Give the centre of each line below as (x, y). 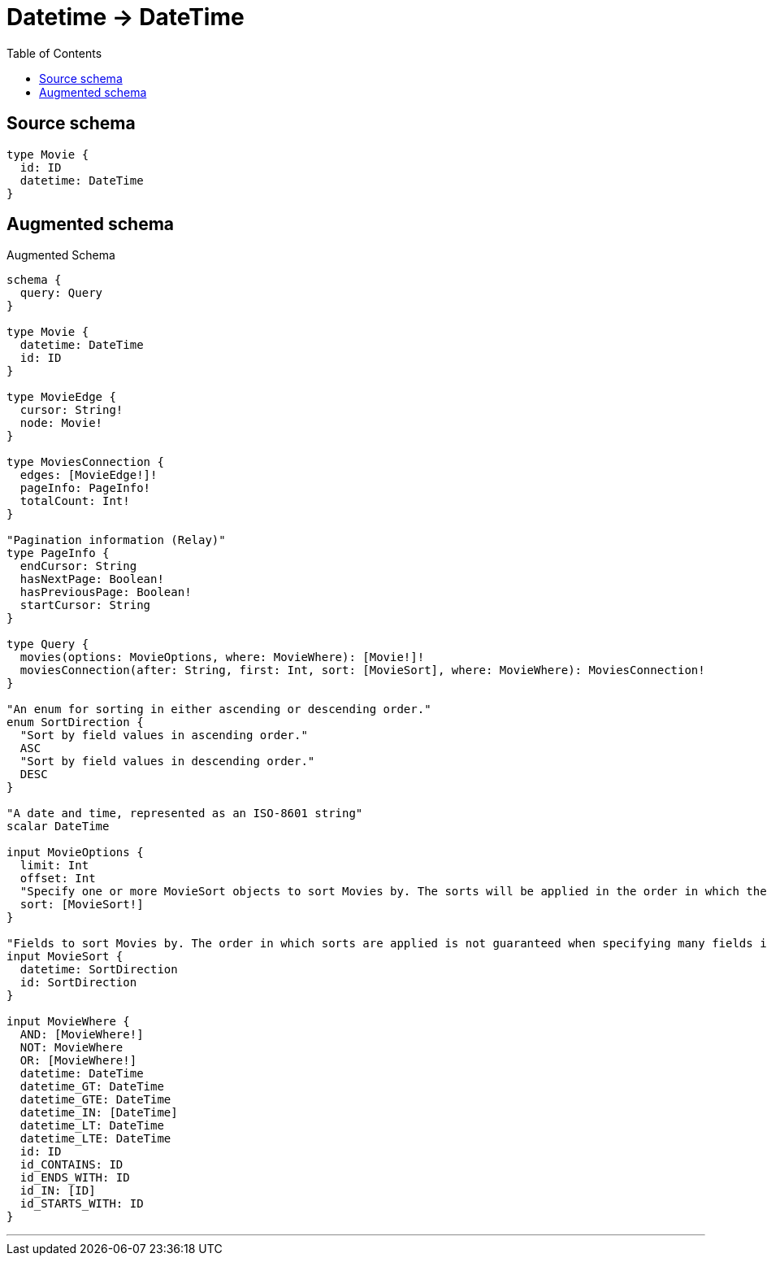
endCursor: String (78, 566)
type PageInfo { (58, 553)
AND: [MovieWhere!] (82, 1035)
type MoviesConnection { (85, 462)
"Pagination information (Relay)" (116, 540)
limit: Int (54, 866)
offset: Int (58, 879)
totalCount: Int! (75, 501)
